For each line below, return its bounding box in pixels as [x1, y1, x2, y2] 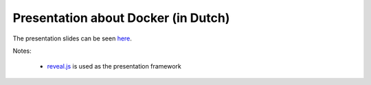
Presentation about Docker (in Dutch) [12, 10, 230, 25]
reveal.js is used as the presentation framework [47, 62, 181, 71]
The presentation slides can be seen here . [12, 34, 132, 42]
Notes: [12, 47, 32, 55]
